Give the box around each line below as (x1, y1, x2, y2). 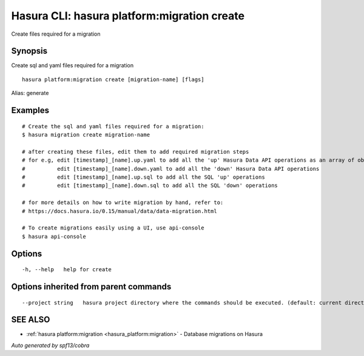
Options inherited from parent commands (11, 282, 172, 292)
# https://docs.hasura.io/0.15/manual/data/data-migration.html (22, 208, 218, 214)
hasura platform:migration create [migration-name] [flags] (22, 76, 204, 83)
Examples (11, 105, 50, 116)
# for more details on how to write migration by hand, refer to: (22, 199, 224, 206)
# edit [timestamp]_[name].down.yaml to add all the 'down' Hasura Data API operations (22, 165, 320, 172)
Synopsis (11, 46, 48, 56)
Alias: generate (11, 90, 49, 97)
